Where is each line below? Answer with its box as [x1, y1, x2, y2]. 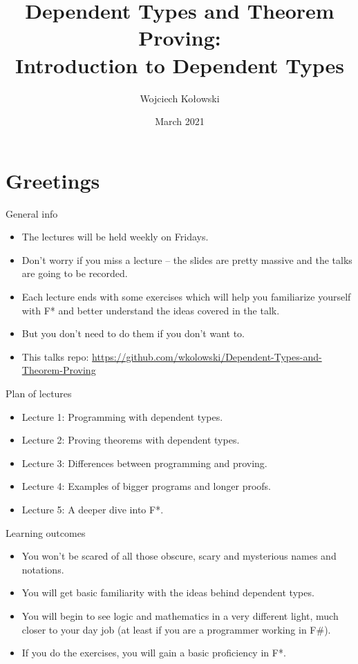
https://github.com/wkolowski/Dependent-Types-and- [92, 349, 322, 363]
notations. [21, 562, 64, 576]
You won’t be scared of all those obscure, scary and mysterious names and [21, 549, 337, 563]
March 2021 [155, 114, 205, 129]
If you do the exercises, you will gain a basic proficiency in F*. [21, 645, 286, 660]
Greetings [6, 166, 100, 194]
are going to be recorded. [21, 266, 128, 281]
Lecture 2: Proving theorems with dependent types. [21, 433, 240, 447]
